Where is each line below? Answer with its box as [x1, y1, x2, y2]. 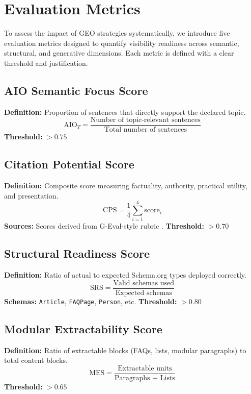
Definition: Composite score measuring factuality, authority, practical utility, [4, 180, 247, 191]
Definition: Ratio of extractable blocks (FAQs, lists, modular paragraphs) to [4, 344, 246, 355]
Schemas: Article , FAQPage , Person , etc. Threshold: [4, 295, 177, 306]
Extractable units [118, 364, 172, 372]
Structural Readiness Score [4, 245, 150, 261]
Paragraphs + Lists [114, 375, 175, 382]
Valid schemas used [113, 279, 175, 287]
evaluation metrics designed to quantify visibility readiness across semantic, [4, 37, 239, 48]
